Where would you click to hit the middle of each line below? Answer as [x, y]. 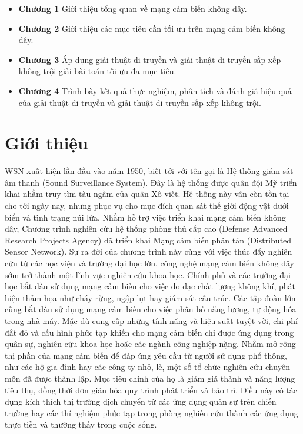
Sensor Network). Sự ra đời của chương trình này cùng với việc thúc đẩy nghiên [149, 251]
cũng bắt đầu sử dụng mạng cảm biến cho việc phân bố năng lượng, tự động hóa [151, 309]
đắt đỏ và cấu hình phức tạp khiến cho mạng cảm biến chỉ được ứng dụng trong [149, 332]
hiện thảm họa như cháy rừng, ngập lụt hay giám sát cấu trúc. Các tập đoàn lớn [150, 297]
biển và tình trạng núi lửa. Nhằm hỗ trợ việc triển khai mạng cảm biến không [145, 217]
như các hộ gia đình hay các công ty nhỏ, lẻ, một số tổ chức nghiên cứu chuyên [148, 367]
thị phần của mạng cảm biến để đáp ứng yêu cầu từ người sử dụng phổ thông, [146, 355]
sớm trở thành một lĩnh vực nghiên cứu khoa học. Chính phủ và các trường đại [148, 274]
